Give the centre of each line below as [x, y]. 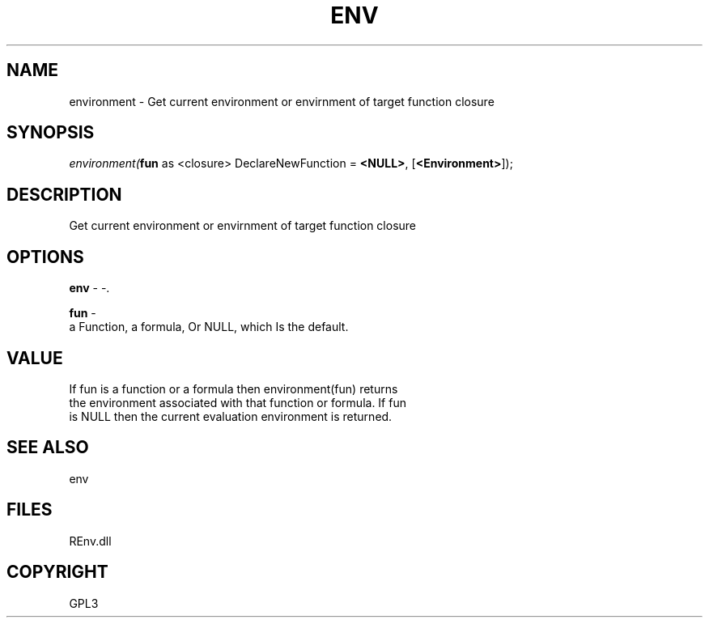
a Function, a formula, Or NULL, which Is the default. [209, 327]
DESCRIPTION [64, 194]
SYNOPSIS [51, 133]
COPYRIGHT [57, 572]
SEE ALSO [48, 448]
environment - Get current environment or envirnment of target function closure [282, 101]
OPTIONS [45, 257]
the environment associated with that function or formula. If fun [238, 402]
